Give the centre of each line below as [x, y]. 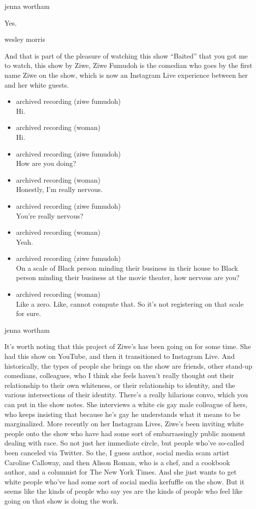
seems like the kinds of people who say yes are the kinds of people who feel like [124, 491]
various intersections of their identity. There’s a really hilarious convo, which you [126, 395]
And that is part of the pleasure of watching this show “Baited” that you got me [126, 55]
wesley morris [25, 39]
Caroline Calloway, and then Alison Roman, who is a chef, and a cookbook [117, 462]
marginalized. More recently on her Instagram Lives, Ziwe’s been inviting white [124, 424]
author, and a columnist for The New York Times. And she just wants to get [121, 472]
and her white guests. [37, 84]
